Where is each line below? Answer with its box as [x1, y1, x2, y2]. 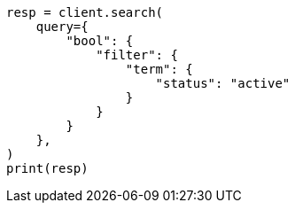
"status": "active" [155, 76, 291, 90]
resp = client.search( [6, 5, 164, 19]
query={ [35, 19, 89, 34]
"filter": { [96, 48, 178, 62]
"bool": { [66, 34, 134, 48]
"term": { [125, 62, 193, 76]
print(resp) [6, 161, 89, 175]
